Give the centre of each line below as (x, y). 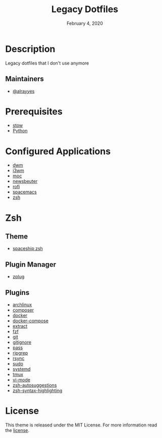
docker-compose (31, 321)
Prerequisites (34, 111)
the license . (17, 430)
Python (20, 131)
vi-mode (21, 380)
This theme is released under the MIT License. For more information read (81, 425)
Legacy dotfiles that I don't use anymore (47, 63)
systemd (21, 369)
